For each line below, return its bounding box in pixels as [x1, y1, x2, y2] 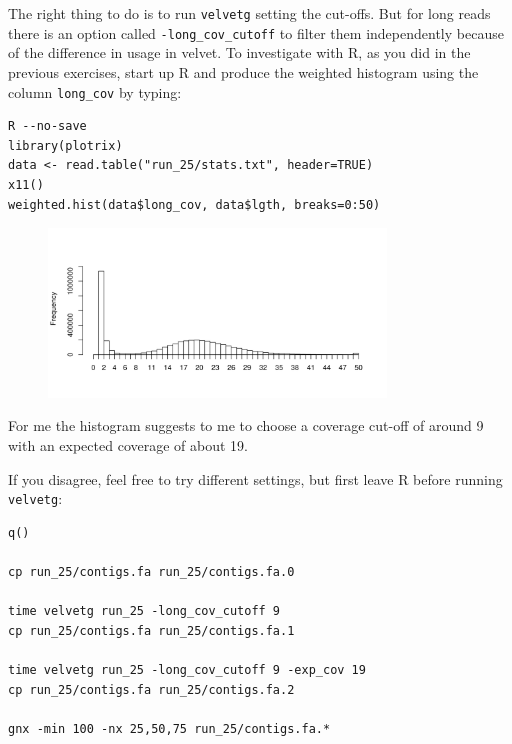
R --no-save [8, 119, 87, 134]
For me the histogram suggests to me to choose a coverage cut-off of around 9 [8, 415, 484, 436]
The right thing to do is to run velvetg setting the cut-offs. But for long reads [8, 3, 491, 23]
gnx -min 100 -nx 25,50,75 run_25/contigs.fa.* [8, 721, 331, 736]
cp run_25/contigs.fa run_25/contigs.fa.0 [8, 564, 295, 579]
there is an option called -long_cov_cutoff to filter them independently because [8, 22, 504, 43]
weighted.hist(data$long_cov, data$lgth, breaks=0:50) [8, 197, 381, 212]
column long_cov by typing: [8, 81, 182, 102]
